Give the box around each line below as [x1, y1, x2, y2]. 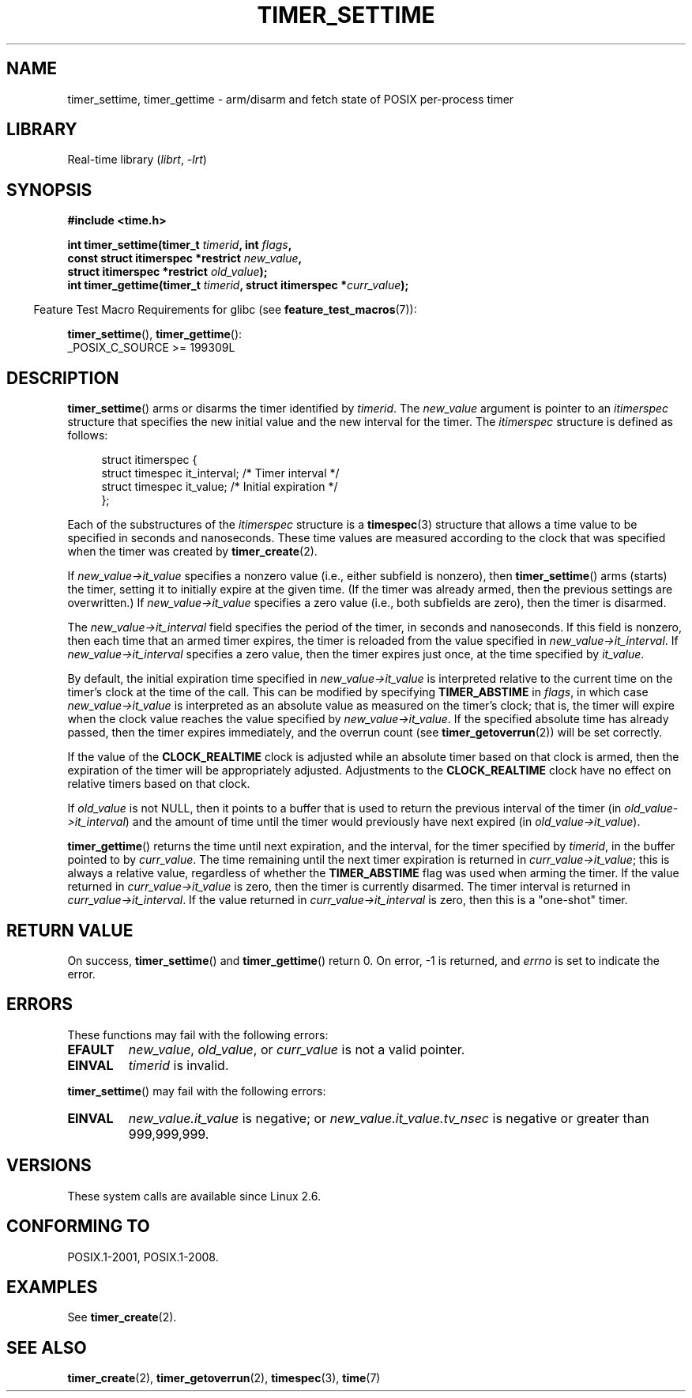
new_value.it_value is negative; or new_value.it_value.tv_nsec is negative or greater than [128, 1110, 649, 1126]
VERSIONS [6, 1155, 92, 1176]
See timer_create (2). [67, 1310, 177, 1325]
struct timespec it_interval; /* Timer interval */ [101, 466, 340, 480]
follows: [67, 428, 108, 443]
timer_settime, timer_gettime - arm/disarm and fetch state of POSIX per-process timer [67, 92, 514, 106]
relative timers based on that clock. [67, 777, 250, 791]
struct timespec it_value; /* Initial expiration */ [101, 480, 338, 494]
